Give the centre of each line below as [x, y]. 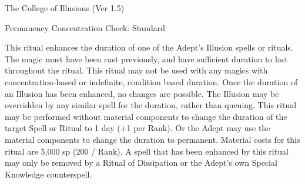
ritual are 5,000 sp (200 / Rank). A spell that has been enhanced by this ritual [147, 151]
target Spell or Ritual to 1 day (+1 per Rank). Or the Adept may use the [138, 128]
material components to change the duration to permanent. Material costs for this [152, 139]
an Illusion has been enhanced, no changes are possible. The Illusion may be [142, 93]
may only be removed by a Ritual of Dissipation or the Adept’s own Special [141, 163]
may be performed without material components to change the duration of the [146, 116]
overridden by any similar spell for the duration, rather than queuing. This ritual [151, 105]
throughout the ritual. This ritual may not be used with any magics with [136, 70]
